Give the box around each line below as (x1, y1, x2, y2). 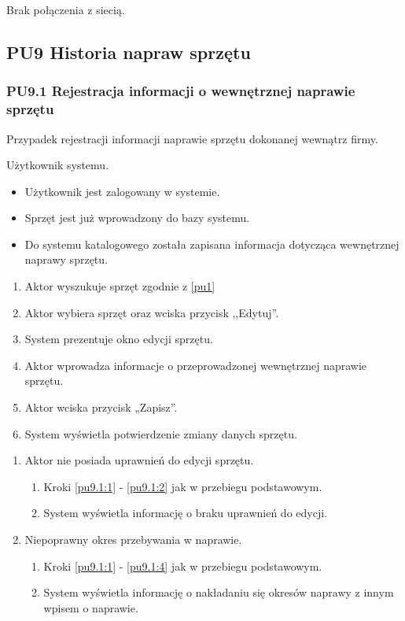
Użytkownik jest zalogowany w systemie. (24, 183, 220, 199)
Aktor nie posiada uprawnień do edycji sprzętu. (24, 452, 254, 468)
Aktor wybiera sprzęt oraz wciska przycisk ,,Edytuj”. (24, 304, 279, 320)
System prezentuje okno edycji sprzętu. (24, 331, 213, 347)
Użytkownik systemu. (6, 157, 109, 173)
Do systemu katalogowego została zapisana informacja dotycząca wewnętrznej (24, 235, 399, 252)
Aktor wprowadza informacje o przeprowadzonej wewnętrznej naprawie (24, 357, 367, 373)
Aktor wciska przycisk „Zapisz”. (24, 399, 178, 416)
